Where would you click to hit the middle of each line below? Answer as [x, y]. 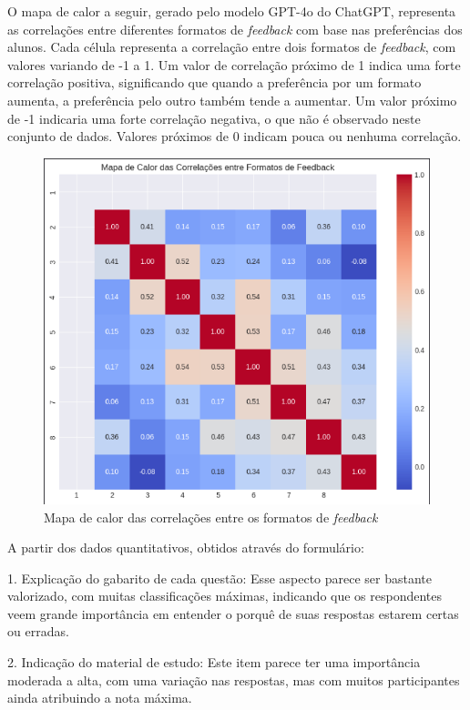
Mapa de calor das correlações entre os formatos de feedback [211, 517]
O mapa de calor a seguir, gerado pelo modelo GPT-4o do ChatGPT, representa [232, 11]
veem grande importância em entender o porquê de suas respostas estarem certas [233, 613]
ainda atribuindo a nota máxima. [100, 698]
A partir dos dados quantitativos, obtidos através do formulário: [186, 548]
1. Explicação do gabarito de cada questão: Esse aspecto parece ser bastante [220, 578]
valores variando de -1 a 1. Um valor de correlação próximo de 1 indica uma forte [234, 64]
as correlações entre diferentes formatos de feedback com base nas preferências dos [235, 29]
